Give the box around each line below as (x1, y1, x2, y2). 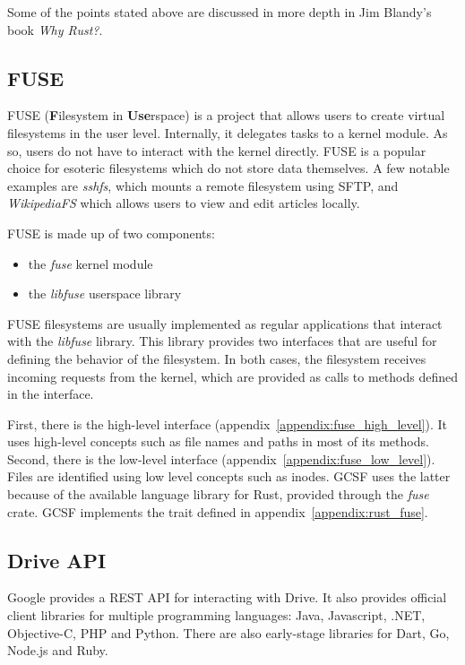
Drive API (7, 546, 107, 574)
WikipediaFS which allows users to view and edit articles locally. (7, 194, 360, 212)
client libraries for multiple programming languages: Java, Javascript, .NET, (7, 606, 426, 625)
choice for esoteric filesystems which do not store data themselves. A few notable (7, 159, 450, 177)
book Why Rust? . (7, 20, 103, 39)
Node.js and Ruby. (7, 641, 108, 660)
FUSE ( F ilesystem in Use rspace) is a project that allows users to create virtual (7, 106, 445, 125)
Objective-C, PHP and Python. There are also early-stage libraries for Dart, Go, (7, 623, 450, 642)
